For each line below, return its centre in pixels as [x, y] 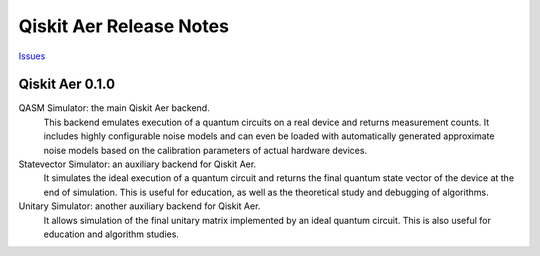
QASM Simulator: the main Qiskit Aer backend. [114, 108]
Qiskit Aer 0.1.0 [66, 84]
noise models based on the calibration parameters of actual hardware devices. [205, 150]
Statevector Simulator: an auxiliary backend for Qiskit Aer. [137, 164]
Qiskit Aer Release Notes [124, 26]
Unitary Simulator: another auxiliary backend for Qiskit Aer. [139, 206]
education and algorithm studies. [111, 234]
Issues [32, 56]
